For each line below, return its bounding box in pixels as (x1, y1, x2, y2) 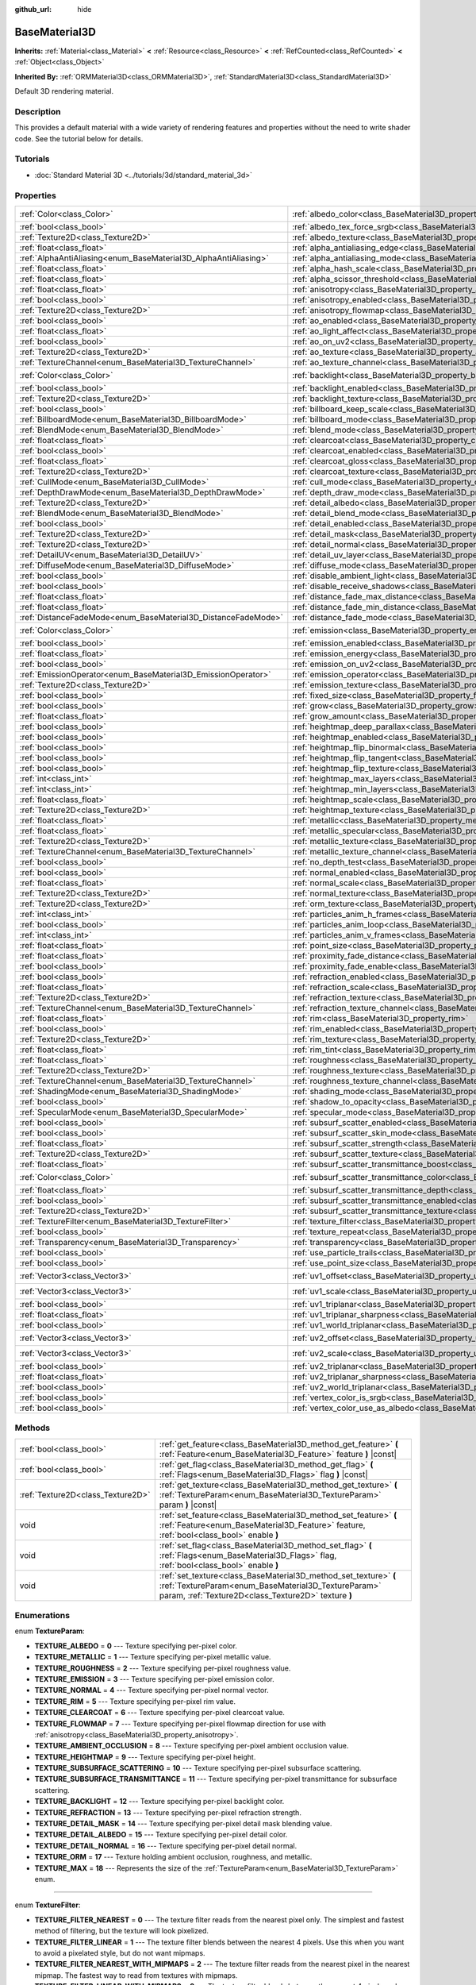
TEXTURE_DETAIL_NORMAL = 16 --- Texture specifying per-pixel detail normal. (34, 1840, 297, 1850)
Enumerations (14, 1610, 71, 1621)
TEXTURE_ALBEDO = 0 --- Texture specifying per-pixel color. (34, 1640, 238, 1651)
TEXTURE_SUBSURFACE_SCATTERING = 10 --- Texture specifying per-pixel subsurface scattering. (34, 1763, 362, 1773)
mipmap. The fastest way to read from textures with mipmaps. (34, 1970, 238, 1980)
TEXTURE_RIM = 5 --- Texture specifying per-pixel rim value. (34, 1696, 236, 1706)
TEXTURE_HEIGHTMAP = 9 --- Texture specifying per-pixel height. (34, 1752, 256, 1762)
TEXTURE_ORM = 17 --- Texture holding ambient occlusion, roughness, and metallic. (34, 1852, 313, 1862)
